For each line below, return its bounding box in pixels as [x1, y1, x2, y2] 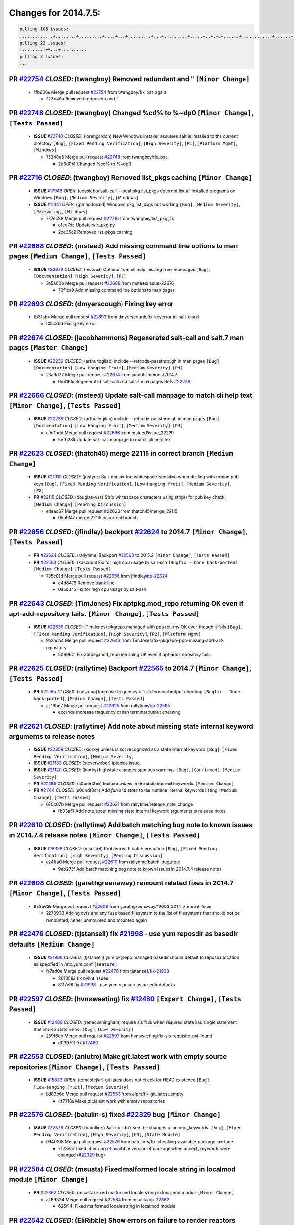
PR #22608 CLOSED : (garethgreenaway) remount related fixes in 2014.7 [9, 879, 234, 887]
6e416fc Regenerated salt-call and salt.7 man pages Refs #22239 [58, 378, 191, 384]
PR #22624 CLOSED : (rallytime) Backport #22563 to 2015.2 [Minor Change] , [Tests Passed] [33, 552, 230, 558]
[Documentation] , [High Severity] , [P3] [33, 273, 127, 279]
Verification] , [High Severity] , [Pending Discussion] [33, 853, 163, 858]
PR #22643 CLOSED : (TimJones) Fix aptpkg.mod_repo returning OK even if [9, 599, 244, 608]
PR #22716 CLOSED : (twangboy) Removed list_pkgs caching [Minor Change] [9, 173, 253, 182]
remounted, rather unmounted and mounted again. [46, 917, 148, 923]
